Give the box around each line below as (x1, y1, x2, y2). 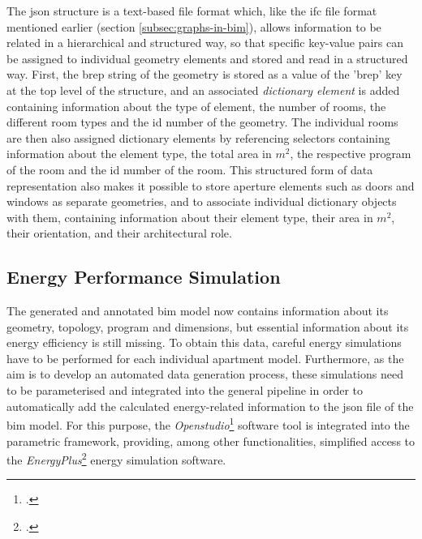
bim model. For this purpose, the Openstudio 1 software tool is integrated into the (6, 414, 410, 433)
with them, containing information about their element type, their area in (6, 208, 373, 225)
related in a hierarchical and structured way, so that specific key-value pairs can (6, 34, 403, 51)
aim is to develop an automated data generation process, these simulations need (6, 366, 403, 383)
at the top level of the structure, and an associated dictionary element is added (6, 81, 400, 98)
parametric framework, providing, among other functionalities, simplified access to (6, 432, 416, 449)
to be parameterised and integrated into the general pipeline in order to (6, 382, 363, 399)
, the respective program (290, 145, 411, 162)
